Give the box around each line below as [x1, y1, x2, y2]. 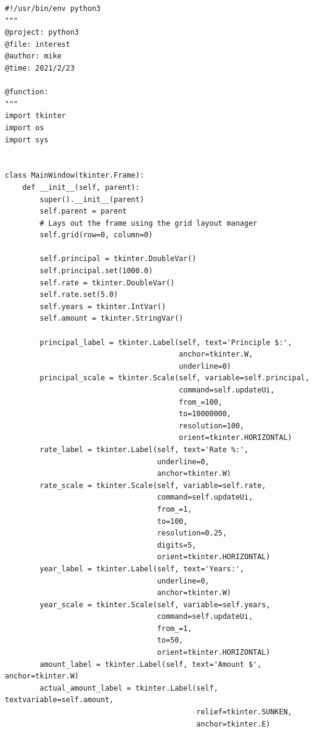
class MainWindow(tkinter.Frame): [5, 171, 145, 180]
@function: [5, 88, 49, 97]
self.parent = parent [40, 207, 127, 216]
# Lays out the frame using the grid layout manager [40, 218, 258, 228]
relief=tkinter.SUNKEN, [196, 708, 292, 717]
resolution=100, [179, 421, 244, 430]
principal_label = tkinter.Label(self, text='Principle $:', [40, 338, 292, 347]
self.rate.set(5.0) [40, 290, 119, 299]
